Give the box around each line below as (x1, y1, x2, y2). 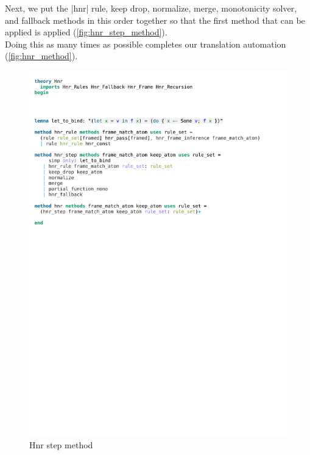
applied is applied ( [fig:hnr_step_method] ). (5, 26, 167, 38)
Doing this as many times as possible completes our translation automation (5, 37, 286, 50)
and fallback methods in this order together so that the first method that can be (5, 13, 305, 26)
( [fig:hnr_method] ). (5, 49, 78, 62)
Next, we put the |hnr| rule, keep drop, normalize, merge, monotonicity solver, (5, 2, 297, 14)
